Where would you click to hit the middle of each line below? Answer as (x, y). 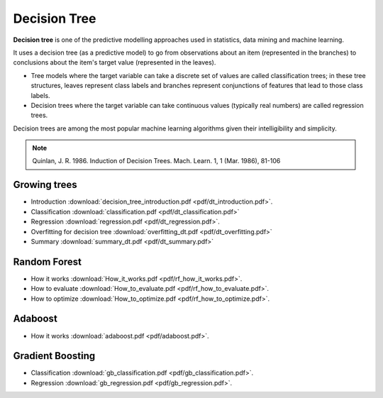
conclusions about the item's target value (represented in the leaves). (115, 62)
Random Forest (47, 261)
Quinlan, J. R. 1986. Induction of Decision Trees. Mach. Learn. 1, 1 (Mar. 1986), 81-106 (156, 161)
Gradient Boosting (54, 356)
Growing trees (45, 185)
